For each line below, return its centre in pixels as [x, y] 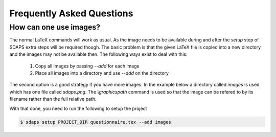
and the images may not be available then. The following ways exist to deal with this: [98, 54]
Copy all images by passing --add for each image [87, 66]
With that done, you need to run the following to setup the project [78, 108]
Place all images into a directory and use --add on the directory [102, 73]
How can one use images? [55, 27]
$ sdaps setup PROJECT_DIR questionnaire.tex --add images [96, 122]
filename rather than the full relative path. [53, 99]
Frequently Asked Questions [71, 13]
